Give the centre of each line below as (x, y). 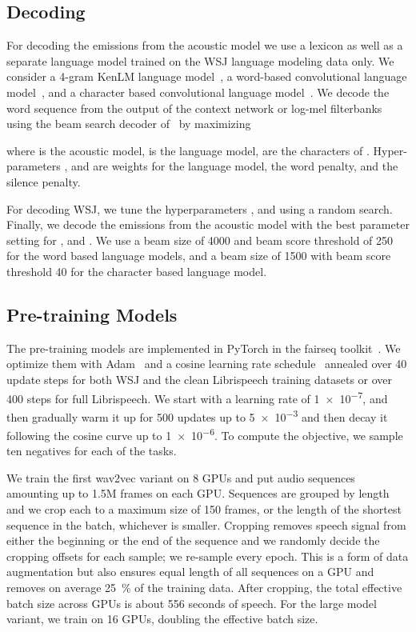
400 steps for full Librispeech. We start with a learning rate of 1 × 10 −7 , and (197, 397)
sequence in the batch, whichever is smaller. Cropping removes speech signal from (206, 524)
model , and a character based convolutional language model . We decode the (198, 92)
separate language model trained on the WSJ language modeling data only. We (200, 60)
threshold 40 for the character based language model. (137, 271)
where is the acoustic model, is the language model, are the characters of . (188, 150)
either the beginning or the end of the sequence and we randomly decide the (193, 540)
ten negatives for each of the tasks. (92, 451)
